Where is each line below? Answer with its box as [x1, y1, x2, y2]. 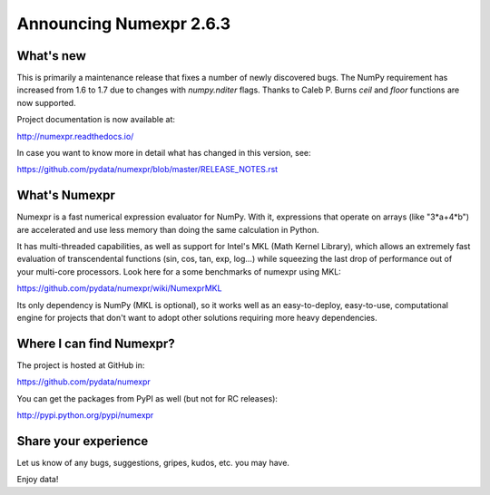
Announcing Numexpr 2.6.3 [16, 14, 231, 34]
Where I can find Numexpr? [16, 335, 176, 351]
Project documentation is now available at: [16, 114, 176, 125]
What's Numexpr [16, 188, 115, 203]
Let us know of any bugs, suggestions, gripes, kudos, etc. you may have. [16, 458, 290, 469]
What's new [16, 48, 86, 63]
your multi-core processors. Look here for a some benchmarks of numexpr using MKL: [16, 266, 342, 277]
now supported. [16, 97, 76, 108]
